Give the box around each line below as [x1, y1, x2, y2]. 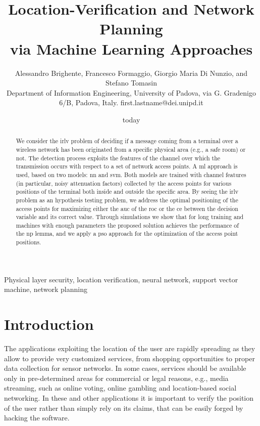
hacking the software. [4, 412, 70, 423]
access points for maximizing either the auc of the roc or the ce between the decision [16, 204, 238, 212]
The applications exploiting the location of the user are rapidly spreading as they [4, 343, 255, 354]
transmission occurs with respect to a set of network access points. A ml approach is [16, 162, 238, 171]
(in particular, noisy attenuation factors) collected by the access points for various [16, 179, 232, 187]
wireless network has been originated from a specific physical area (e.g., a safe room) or [16, 145, 246, 153]
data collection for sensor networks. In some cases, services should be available [4, 363, 246, 373]
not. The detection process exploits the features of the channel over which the [16, 153, 221, 162]
